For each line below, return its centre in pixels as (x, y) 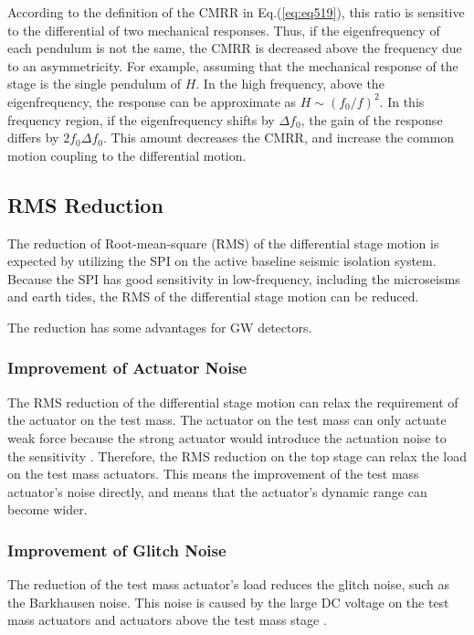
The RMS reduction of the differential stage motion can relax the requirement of (233, 402)
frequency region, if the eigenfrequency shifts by (141, 119)
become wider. (47, 509)
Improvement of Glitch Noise (117, 550)
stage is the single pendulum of (95, 84)
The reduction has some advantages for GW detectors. (160, 327)
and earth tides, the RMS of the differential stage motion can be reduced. (213, 296)
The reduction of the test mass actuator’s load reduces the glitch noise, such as (229, 584)
